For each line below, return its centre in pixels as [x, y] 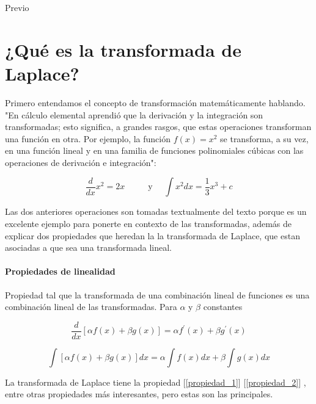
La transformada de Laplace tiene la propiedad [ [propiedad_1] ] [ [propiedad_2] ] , [156, 382]
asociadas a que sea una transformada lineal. [88, 247]
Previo [17, 7]
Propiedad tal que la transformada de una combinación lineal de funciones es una [157, 294]
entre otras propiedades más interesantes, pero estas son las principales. [139, 394]
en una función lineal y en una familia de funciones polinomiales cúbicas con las [154, 150]
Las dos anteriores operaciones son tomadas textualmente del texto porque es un [156, 211]
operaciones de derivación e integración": [81, 162]
